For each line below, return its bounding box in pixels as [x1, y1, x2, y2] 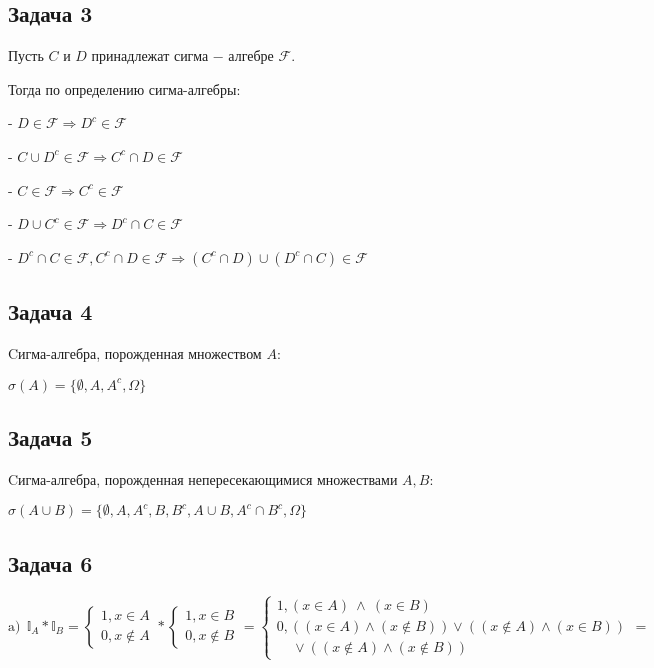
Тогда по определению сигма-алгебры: [8, 78, 241, 99]
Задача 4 [8, 296, 93, 327]
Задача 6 [8, 547, 93, 578]
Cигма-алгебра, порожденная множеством [8, 342, 262, 363]
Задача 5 [8, 421, 93, 452]
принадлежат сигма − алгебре [91, 45, 274, 66]
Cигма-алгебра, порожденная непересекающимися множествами [8, 468, 398, 489]
